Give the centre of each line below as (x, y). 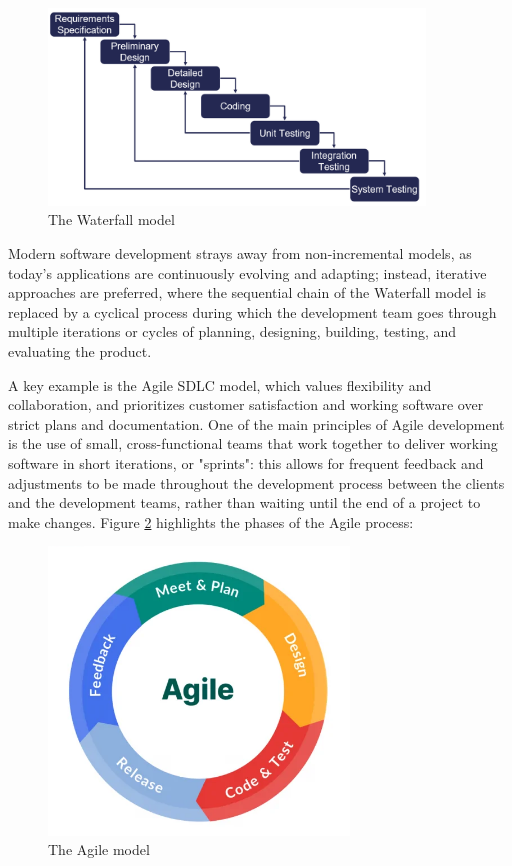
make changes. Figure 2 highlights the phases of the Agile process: (211, 521)
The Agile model (99, 849)
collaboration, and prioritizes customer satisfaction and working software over (246, 404)
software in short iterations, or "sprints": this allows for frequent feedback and (246, 462)
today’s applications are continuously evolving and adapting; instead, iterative (247, 272)
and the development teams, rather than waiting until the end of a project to (244, 502)
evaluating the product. (80, 350)
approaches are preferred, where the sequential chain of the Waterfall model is (247, 292)
